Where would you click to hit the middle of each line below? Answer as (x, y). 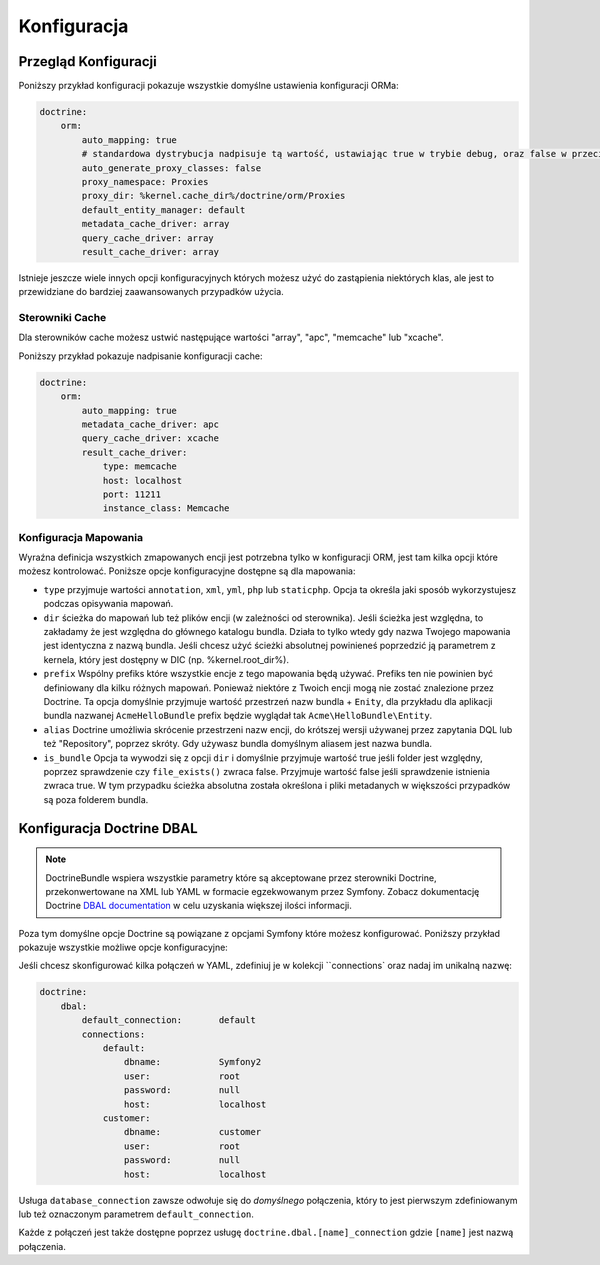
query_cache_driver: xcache (150, 438)
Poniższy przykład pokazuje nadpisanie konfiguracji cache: (141, 356)
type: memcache (139, 466)
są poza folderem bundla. (96, 799)
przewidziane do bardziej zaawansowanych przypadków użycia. (151, 292)
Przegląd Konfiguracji (87, 61)
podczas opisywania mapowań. (108, 604)
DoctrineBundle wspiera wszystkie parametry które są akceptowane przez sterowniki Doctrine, (241, 877)
